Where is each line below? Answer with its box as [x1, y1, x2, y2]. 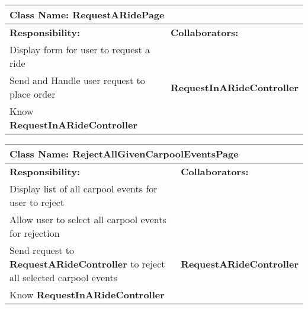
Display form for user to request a [9, 43, 150, 56]
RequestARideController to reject [9, 257, 165, 271]
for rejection [9, 226, 60, 240]
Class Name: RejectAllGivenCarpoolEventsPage [9, 147, 239, 160]
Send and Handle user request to [9, 73, 145, 87]
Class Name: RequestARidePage [9, 8, 165, 21]
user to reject [9, 195, 65, 209]
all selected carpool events [9, 271, 117, 284]
